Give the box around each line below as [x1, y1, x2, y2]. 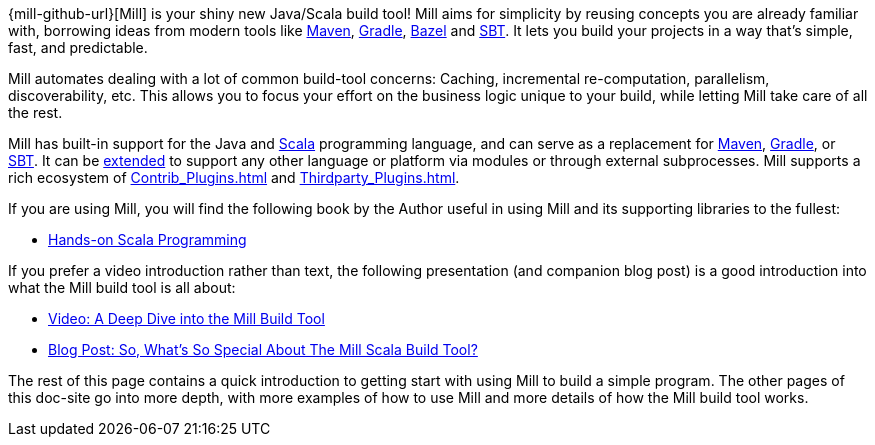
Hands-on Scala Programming [48, 231, 247, 248]
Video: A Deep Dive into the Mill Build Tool [48, 310, 325, 327]
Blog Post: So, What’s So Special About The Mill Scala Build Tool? [48, 341, 478, 358]
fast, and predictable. [8, 39, 148, 56]
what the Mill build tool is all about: [8, 279, 236, 296]
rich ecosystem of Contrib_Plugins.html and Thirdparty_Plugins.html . [8, 169, 460, 186]
